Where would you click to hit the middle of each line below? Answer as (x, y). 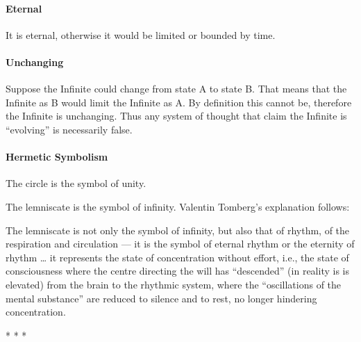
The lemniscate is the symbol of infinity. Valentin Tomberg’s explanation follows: (178, 206)
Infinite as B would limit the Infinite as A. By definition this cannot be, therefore (179, 102)
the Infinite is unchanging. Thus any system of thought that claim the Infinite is (176, 116)
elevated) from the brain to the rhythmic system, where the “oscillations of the (174, 284)
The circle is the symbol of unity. (76, 183)
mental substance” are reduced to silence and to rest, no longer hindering (161, 298)
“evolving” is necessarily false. (69, 129)
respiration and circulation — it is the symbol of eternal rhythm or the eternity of (180, 244)
